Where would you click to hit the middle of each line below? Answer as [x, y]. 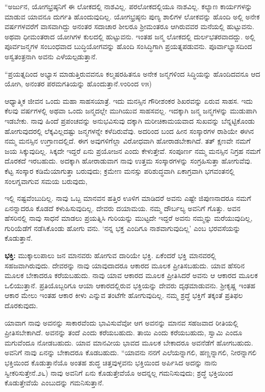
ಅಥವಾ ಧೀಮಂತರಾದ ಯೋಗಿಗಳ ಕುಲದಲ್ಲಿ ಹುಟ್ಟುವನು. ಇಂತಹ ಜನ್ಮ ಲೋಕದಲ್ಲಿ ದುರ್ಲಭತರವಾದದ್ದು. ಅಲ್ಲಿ [130, 36]
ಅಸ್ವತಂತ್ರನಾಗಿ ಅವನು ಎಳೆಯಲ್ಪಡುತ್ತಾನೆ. [51, 56]
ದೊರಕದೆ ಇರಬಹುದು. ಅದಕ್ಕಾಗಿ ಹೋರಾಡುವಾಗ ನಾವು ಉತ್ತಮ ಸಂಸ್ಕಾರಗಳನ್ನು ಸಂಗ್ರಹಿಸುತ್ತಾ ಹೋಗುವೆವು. [128, 161]
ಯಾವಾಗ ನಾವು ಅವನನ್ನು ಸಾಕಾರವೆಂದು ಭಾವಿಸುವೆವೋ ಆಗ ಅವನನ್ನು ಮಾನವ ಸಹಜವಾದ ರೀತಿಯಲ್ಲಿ [122, 322]
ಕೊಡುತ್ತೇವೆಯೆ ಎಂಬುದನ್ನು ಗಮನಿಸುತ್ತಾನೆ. [54, 383]
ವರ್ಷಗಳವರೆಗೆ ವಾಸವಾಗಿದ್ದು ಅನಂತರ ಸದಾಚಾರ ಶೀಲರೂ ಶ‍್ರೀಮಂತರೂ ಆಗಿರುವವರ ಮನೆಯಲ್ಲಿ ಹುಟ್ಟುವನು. [129, 26]
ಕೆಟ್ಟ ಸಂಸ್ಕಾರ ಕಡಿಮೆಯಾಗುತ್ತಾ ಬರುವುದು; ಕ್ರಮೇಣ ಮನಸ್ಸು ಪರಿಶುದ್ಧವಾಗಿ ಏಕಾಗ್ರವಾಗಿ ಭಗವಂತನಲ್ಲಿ [120, 170]
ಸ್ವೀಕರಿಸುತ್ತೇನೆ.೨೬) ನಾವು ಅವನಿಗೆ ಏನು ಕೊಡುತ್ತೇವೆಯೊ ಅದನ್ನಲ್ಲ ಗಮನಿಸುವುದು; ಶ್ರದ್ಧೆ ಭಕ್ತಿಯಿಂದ [119, 372]
